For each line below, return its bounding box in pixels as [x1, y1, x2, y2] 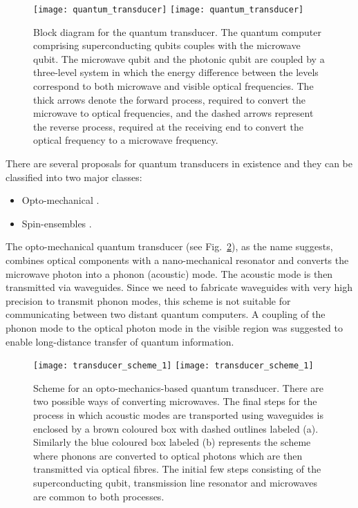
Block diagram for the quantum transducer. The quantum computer [33, 24, 321, 39]
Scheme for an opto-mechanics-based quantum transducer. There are [33, 380, 324, 395]
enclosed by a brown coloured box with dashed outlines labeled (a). [33, 421, 319, 435]
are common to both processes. [33, 489, 164, 503]
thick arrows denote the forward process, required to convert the [33, 92, 306, 106]
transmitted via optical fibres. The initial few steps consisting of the [33, 462, 321, 476]
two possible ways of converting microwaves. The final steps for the [33, 394, 317, 408]
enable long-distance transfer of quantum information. [6, 334, 234, 348]
